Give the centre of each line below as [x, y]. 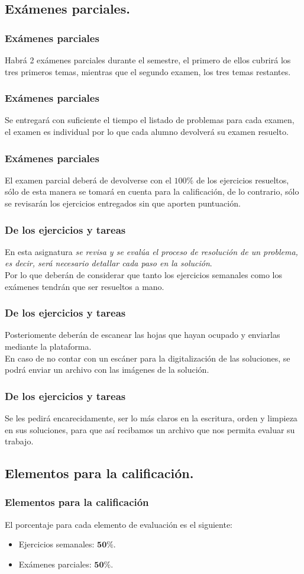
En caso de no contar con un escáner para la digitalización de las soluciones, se [148, 358]
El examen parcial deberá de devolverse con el [88, 180]
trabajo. [19, 441]
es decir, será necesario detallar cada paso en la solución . [109, 263]
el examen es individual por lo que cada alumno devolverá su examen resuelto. [147, 131]
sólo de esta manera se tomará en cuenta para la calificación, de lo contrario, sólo [152, 191]
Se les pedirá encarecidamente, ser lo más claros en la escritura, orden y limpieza [151, 418]
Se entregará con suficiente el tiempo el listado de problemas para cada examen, [150, 120]
